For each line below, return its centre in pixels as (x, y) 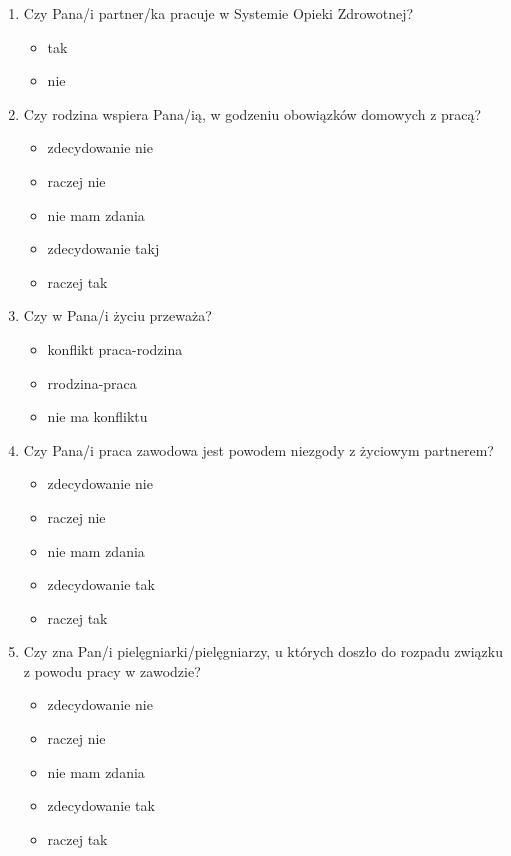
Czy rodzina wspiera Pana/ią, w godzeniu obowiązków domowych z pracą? (252, 113)
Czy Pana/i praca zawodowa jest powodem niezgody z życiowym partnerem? (258, 449)
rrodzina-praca (92, 382)
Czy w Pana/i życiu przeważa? (117, 315)
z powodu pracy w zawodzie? (112, 670)
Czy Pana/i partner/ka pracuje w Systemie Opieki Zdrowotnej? (218, 13)
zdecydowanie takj (103, 248)
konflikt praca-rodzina (115, 348)
